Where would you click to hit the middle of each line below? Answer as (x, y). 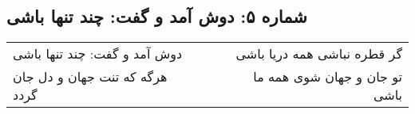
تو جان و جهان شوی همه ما (328, 77)
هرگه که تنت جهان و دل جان (90, 77)
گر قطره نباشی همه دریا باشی (319, 54)
